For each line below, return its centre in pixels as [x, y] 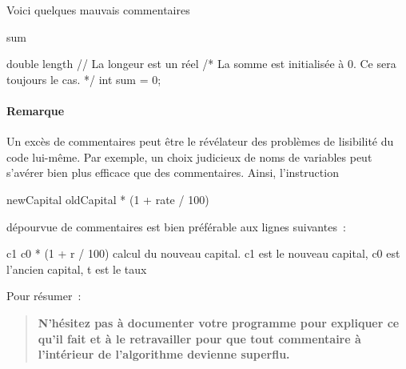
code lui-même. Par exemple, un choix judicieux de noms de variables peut [189, 156]
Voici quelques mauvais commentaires [98, 10]
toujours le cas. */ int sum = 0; [84, 79]
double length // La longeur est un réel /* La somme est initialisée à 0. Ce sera [201, 64]
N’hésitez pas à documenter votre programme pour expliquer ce [219, 322]
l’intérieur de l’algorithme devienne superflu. [164, 354]
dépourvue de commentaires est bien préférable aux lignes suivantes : [176, 226]
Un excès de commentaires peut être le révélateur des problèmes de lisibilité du [200, 141]
